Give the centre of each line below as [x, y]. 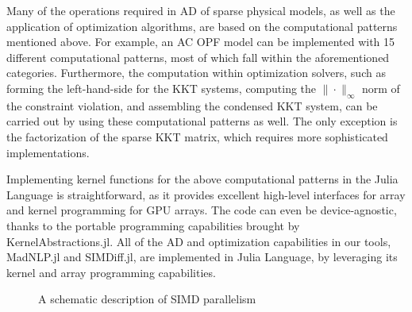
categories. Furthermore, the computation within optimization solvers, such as [196, 73]
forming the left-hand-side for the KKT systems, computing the [162, 88]
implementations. [48, 152]
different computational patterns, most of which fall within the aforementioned [198, 57]
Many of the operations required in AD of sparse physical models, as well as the [201, 10]
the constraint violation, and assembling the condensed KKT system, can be [192, 105]
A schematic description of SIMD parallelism [147, 299]
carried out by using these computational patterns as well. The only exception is [202, 121]
